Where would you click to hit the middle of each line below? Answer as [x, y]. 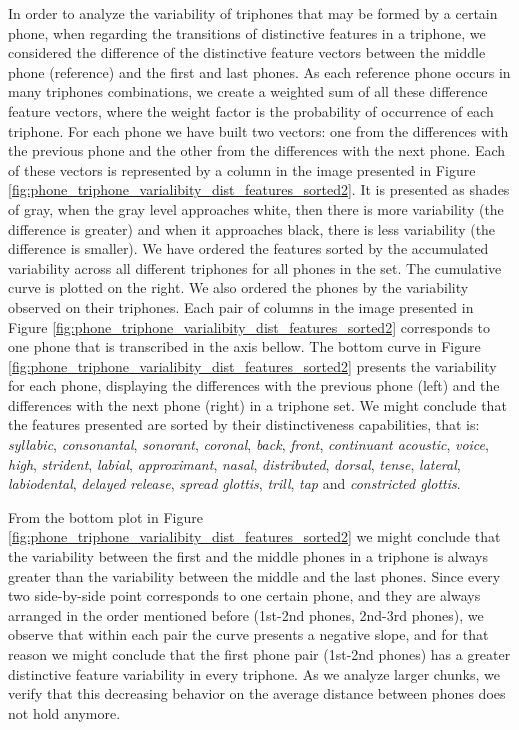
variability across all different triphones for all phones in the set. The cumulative [255, 267]
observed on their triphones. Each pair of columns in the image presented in [241, 306]
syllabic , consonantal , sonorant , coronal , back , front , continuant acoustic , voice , [248, 444]
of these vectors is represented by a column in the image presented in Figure [242, 169]
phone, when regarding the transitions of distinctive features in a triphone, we [247, 32]
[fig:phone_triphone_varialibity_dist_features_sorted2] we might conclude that [254, 536]
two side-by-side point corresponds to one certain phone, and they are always [244, 595]
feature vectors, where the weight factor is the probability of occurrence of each [251, 110]
